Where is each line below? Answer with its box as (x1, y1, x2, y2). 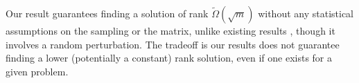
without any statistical (258, 6, 354, 20)
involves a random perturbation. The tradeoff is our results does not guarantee (6, 37, 340, 51)
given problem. (6, 64, 69, 78)
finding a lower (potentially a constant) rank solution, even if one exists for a (6, 50, 333, 65)
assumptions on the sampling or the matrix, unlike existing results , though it (6, 24, 335, 37)
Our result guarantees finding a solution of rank (6, 6, 209, 20)
